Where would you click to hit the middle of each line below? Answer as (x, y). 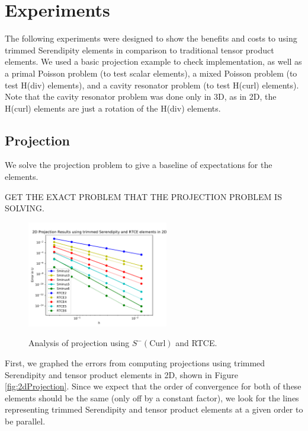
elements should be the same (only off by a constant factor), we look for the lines (152, 397)
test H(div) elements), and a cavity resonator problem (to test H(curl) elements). (152, 85)
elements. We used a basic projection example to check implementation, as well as (153, 61)
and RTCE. (196, 343)
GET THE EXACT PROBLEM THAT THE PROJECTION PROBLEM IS (143, 196)
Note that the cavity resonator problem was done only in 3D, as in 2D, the (141, 96)
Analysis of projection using (79, 343)
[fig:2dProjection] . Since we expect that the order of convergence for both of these (153, 386)
